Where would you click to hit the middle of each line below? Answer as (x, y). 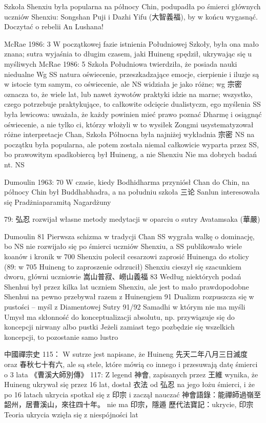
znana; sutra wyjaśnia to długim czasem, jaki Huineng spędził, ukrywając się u (128, 54)
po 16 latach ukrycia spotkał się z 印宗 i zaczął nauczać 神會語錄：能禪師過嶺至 (133, 394)
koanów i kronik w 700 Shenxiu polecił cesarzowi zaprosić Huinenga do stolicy (127, 256)
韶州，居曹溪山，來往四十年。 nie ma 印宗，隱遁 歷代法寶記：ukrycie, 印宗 (129, 404)
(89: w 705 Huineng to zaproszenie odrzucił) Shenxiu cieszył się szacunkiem (123, 266)
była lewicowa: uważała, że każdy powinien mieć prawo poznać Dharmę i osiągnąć (133, 114)
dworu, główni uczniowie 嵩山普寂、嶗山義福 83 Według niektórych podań (123, 276)
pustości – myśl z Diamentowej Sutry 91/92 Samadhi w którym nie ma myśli (125, 307)
